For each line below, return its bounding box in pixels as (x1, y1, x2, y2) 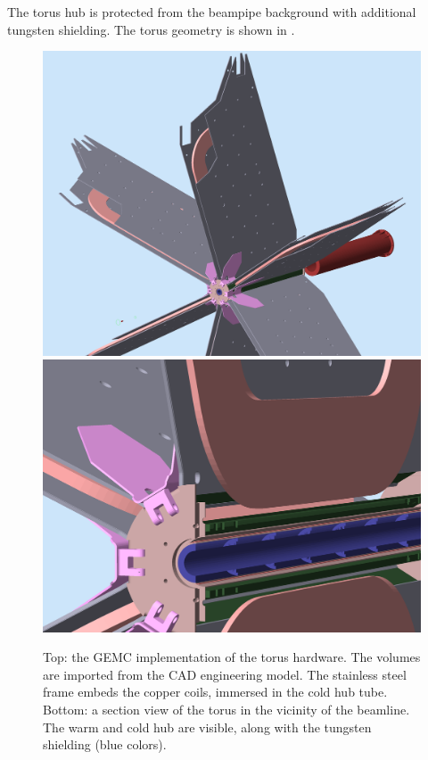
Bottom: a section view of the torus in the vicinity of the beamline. (43, 699, 410, 718)
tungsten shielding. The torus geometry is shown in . (7, 20, 295, 38)
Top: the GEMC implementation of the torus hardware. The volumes (43, 648, 421, 666)
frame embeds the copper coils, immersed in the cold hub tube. (43, 682, 388, 701)
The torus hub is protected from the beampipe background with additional (7, 3, 416, 21)
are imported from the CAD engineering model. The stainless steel (43, 665, 407, 683)
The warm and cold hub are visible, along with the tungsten (43, 717, 372, 736)
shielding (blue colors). (43, 735, 167, 754)
